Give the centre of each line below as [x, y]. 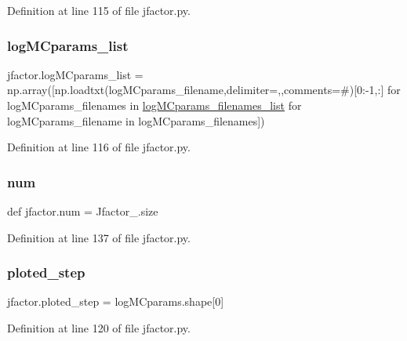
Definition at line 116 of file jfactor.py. [99, 147]
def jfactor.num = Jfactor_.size [83, 211]
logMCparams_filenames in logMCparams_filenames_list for [154, 105]
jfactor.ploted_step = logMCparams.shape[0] [116, 301]
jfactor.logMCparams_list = [75, 74]
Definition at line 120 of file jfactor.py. [99, 328]
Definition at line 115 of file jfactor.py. [99, 10]
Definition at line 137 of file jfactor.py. [99, 237]
